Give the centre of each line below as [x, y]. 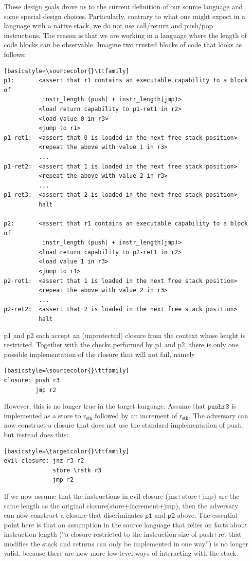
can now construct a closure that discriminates [73, 515]
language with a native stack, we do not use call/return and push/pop [108, 26]
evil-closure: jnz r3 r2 [44, 461]
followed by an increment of [136, 415]
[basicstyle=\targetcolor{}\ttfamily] [67, 451]
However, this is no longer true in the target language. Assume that [105, 406]
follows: [15, 54]
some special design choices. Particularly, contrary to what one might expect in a [125, 16]
